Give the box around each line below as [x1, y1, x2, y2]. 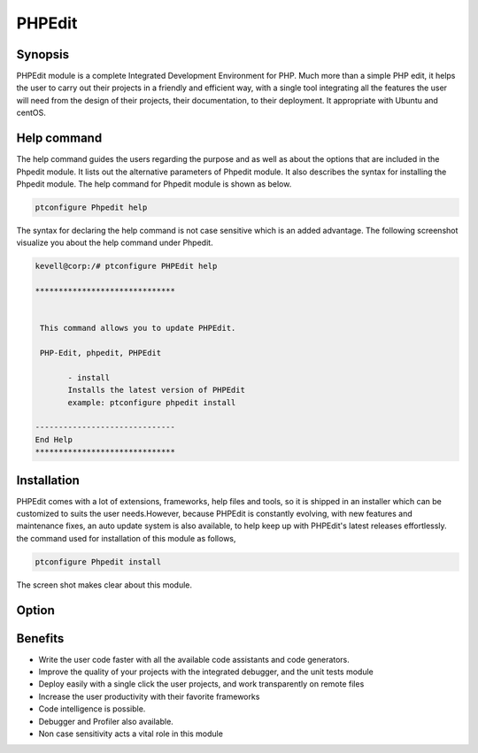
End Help [35, 434, 73, 444]
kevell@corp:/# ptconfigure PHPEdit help [35, 261, 218, 272]
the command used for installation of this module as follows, [16, 533, 236, 543]
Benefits [16, 631, 65, 646]
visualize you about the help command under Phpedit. [16, 237, 213, 248]
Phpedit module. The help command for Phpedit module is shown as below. [16, 178, 292, 189]
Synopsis [16, 47, 70, 62]
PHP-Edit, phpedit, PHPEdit [40, 348, 162, 357]
